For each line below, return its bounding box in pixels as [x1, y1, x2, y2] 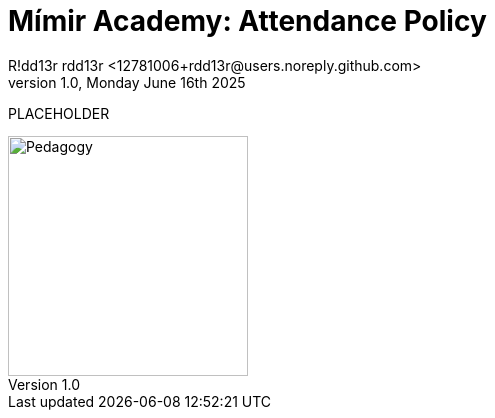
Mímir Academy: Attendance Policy [8, 4, 487, 38]
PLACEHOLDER [8, 104, 110, 122]
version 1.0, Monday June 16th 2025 [8, 73, 246, 91]
